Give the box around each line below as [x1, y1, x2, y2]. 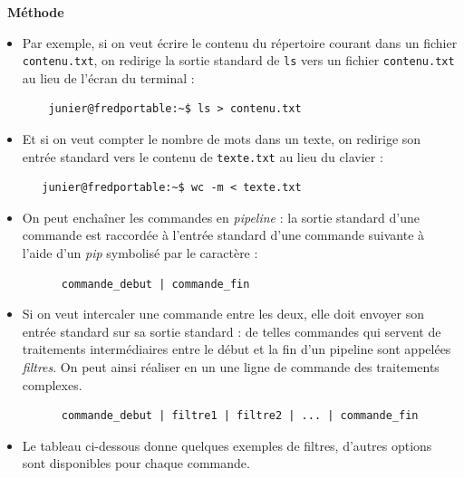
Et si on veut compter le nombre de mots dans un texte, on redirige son [22, 129, 421, 148]
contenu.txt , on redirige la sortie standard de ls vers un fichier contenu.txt [22, 51, 455, 70]
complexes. [22, 375, 82, 394]
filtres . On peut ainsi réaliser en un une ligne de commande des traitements [22, 358, 440, 377]
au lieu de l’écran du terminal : [22, 68, 195, 87]
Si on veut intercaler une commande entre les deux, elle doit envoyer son [22, 304, 425, 323]
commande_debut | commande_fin [61, 277, 250, 291]
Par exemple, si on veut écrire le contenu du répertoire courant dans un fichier [22, 33, 458, 52]
